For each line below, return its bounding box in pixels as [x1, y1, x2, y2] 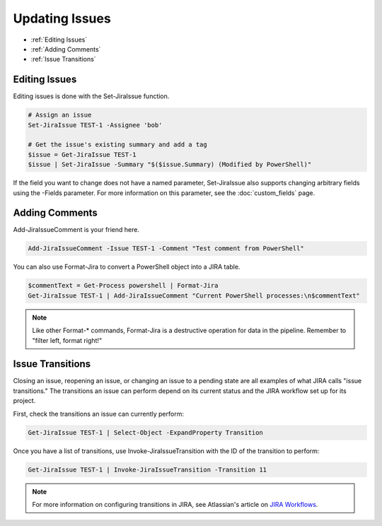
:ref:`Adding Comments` [30, 45, 101, 53]
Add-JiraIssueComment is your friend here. [13, 226, 139, 234]
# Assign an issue [28, 111, 92, 119]
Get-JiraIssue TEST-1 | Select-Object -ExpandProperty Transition [28, 428, 263, 436]
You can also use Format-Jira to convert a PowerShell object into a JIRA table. [13, 262, 241, 271]
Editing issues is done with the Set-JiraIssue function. [13, 92, 170, 100]
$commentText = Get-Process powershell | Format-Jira [28, 281, 219, 290]
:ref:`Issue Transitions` [30, 55, 96, 64]
